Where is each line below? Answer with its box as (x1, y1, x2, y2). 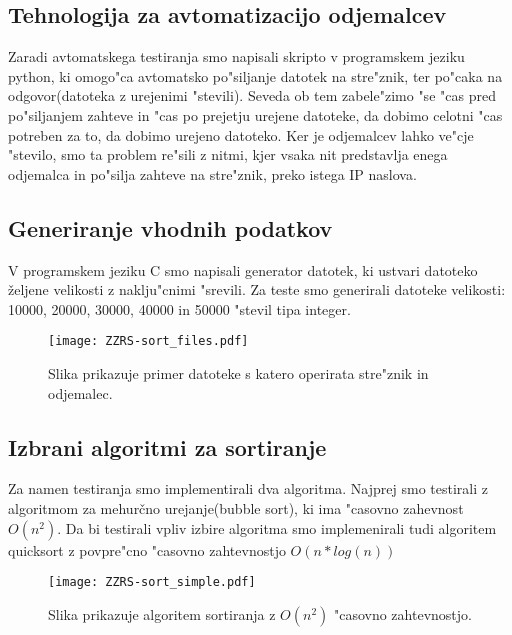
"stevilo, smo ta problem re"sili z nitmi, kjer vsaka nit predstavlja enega (8, 144, 448, 165)
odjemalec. (48, 382, 113, 403)
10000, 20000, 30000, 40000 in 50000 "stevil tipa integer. (8, 298, 351, 319)
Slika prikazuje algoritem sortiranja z (48, 603, 276, 624)
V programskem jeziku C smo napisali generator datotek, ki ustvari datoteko (8, 259, 478, 280)
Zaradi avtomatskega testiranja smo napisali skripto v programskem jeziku (8, 46, 465, 67)
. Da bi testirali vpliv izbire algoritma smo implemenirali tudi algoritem (57, 517, 497, 538)
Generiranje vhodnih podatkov (8, 212, 333, 243)
